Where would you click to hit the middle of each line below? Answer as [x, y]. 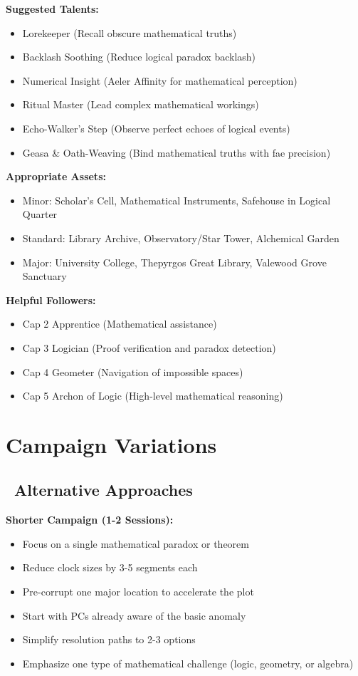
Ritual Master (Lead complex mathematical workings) [141, 104]
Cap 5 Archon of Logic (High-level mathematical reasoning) [153, 396]
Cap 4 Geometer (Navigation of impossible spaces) [133, 371]
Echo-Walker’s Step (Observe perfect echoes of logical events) [156, 128]
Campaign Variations [111, 444]
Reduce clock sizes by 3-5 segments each [110, 567]
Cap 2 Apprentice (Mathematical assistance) [120, 324]
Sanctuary [44, 276]
